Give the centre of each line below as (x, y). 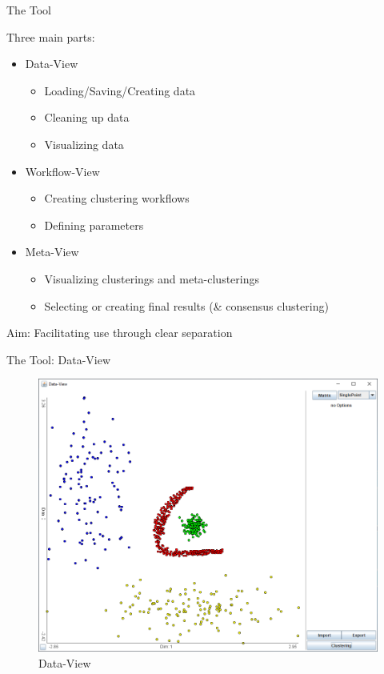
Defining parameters (94, 225)
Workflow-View (62, 171)
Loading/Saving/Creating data (120, 90)
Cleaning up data (87, 117)
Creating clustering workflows (117, 198)
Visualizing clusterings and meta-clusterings (152, 278)
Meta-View (52, 252)
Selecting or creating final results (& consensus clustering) (186, 305)
